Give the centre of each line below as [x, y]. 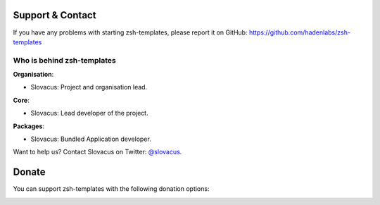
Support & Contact [55, 15]
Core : [21, 100]
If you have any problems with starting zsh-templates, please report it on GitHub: [130, 32]
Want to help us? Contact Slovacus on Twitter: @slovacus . [97, 152]
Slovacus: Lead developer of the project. [89, 113]
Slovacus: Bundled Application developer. [91, 139]
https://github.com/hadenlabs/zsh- [300, 32]
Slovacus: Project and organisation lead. [89, 87]
